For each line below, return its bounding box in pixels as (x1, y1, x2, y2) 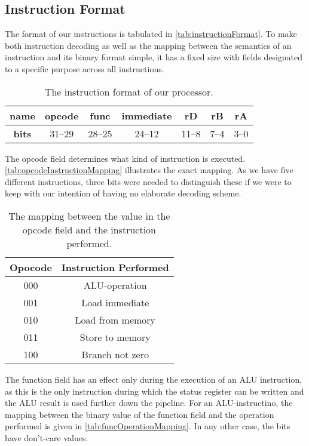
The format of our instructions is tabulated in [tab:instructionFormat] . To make (5, 27, 297, 40)
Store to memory (79, 330, 151, 344)
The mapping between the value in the (8, 208, 170, 223)
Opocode (10, 260, 52, 274)
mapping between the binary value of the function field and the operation (5, 408, 274, 420)
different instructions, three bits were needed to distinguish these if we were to (5, 175, 292, 187)
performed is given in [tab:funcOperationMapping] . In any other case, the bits (5, 420, 290, 432)
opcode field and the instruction (22, 222, 156, 236)
